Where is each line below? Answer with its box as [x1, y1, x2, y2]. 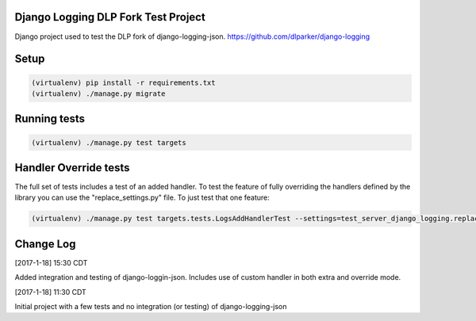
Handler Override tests [14, 161, 130, 174]
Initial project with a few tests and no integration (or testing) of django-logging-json [14, 302, 287, 311]
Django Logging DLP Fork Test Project [14, 10, 205, 24]
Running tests [14, 112, 86, 126]
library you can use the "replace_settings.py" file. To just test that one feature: [14, 193, 270, 202]
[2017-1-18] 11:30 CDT [14, 287, 86, 296]
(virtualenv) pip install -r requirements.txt [31, 78, 216, 87]
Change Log [14, 237, 76, 250]
